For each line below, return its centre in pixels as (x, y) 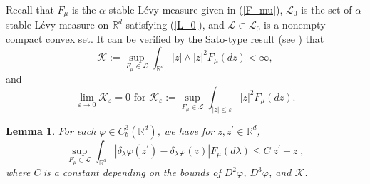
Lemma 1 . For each (51, 130)
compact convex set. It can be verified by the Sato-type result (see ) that (165, 39)
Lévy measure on (72, 25)
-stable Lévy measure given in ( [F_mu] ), (194, 9)
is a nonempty (295, 25)
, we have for (186, 130)
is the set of (327, 9)
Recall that (30, 9)
